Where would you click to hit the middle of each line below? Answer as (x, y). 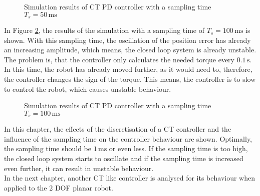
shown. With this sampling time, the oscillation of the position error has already (127, 40)
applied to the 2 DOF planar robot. (59, 187)
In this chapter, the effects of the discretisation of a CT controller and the (118, 129)
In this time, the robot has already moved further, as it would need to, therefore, (128, 69)
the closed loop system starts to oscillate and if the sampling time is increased (124, 158)
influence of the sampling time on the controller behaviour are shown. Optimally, (128, 138)
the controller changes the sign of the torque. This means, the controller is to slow (130, 79)
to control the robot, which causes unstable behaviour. (88, 89)
